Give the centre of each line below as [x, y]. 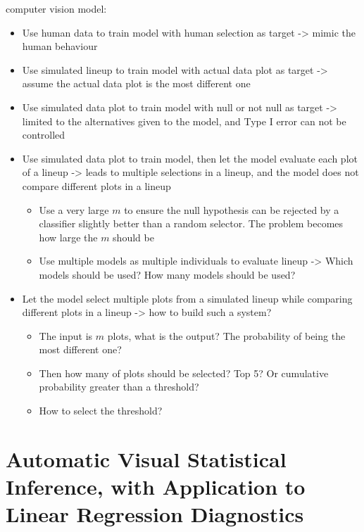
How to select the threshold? [101, 411]
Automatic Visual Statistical [146, 458]
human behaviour [60, 46]
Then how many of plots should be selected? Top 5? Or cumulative [184, 373]
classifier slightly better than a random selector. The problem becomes [191, 223]
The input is [66, 335]
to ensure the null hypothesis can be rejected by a [232, 209]
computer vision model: [56, 8]
